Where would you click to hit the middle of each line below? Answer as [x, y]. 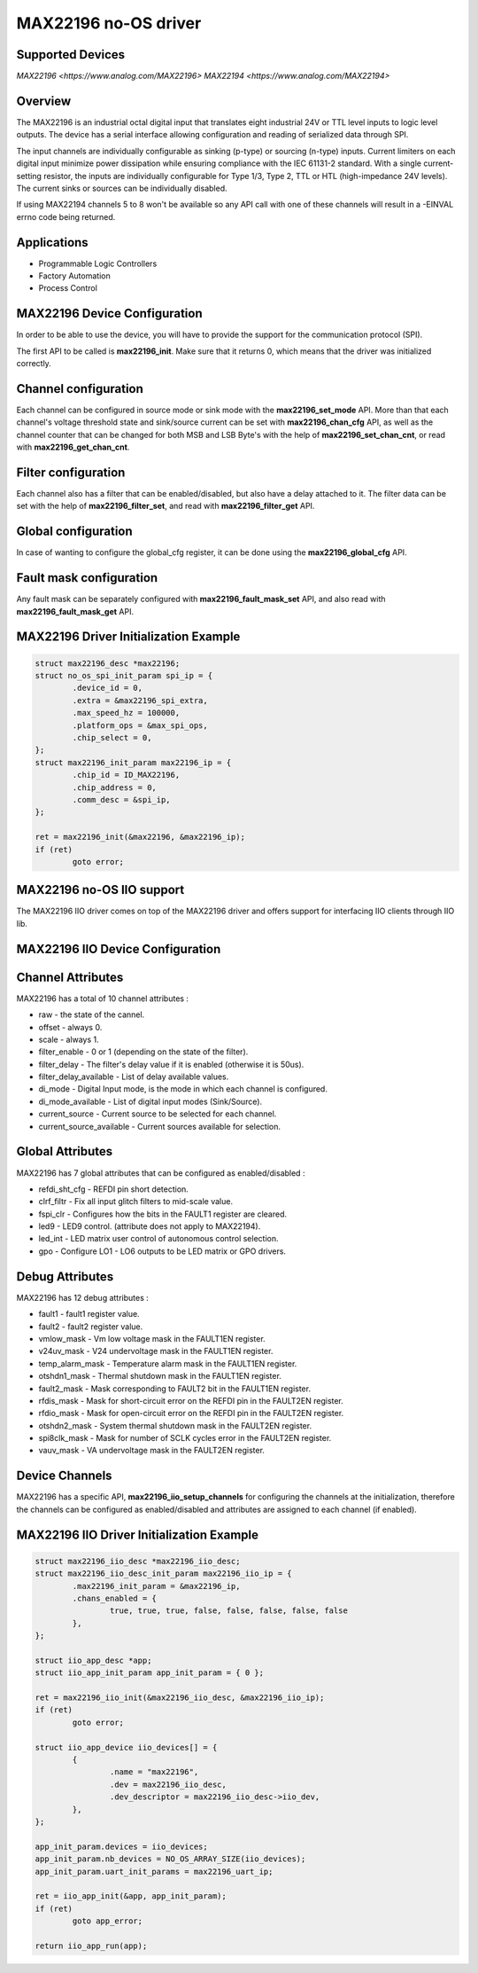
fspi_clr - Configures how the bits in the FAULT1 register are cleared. [163, 1214]
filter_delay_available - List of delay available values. [134, 1077]
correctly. [34, 364]
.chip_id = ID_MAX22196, [126, 775]
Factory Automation [74, 276]
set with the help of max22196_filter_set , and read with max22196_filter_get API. [166, 506]
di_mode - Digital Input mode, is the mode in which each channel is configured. [183, 1089]
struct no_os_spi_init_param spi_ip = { [123, 676]
